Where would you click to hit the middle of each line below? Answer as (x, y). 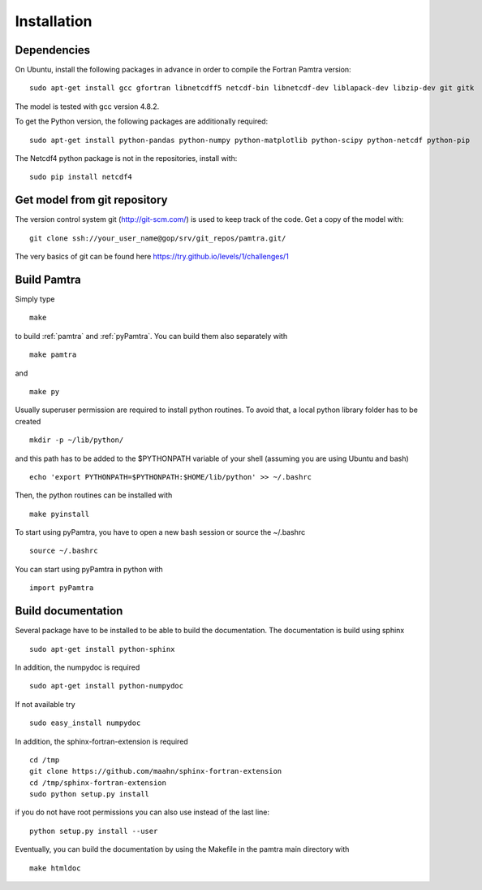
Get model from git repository (91, 200)
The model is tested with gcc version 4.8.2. (87, 106)
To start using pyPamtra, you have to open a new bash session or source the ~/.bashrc (160, 532)
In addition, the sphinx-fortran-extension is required (101, 741)
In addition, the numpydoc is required (77, 667)
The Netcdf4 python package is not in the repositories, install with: (126, 158)
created (28, 421)
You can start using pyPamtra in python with (89, 569)
